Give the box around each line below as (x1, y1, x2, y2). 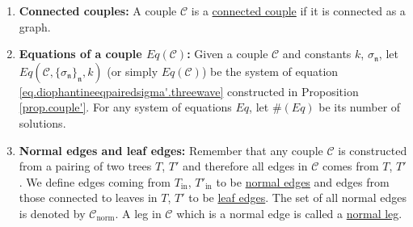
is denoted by (19, 204, 86, 221)
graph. (19, 18, 51, 35)
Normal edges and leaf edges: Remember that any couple (19, 141, 323, 158)
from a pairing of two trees (19, 158, 152, 174)
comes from (322, 158, 379, 174)
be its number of (318, 99, 401, 116)
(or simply (107, 62, 158, 79)
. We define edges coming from (19, 173, 171, 190)
